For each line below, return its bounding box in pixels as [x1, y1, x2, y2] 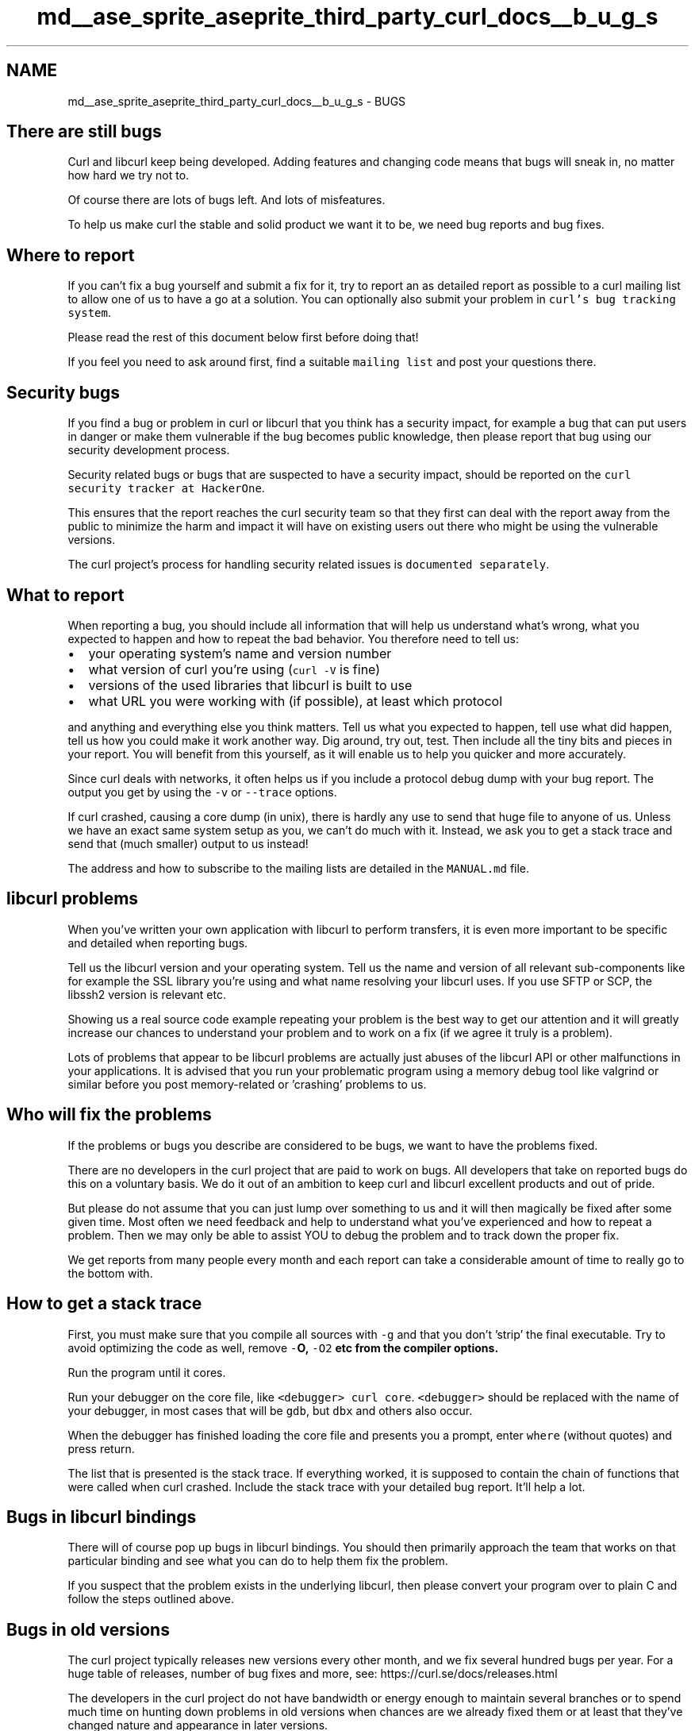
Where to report [6, 245, 135, 265]
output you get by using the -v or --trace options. [67, 785, 337, 799]
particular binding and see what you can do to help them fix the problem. [67, 1554, 448, 1568]
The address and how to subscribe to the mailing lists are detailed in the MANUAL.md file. [67, 861, 530, 875]
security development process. [67, 443, 230, 457]
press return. [67, 1441, 135, 1455]
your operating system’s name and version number [88, 645, 392, 661]
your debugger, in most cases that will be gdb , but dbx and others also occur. [67, 1403, 473, 1417]
